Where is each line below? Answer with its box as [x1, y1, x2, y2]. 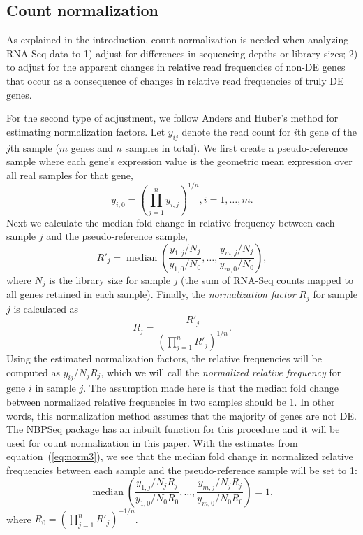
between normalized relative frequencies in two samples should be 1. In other [6, 394, 335, 409]
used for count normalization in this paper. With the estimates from [6, 435, 298, 450]
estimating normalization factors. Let [6, 124, 165, 138]
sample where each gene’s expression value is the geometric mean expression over [6, 154, 353, 169]
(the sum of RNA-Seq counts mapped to [181, 272, 354, 287]
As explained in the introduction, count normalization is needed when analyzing [6, 32, 349, 47]
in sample [35, 380, 76, 395]
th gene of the [297, 124, 357, 138]
